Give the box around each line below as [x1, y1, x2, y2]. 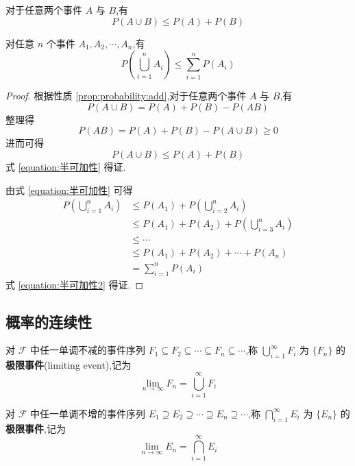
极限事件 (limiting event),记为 [5, 358, 132, 372]
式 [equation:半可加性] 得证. [5, 159, 126, 173]
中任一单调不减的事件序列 [29, 343, 145, 357]
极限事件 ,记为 [5, 421, 66, 435]
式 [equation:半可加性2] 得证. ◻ [5, 277, 144, 291]
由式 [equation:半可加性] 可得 [5, 182, 133, 197]
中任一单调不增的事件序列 [29, 406, 145, 420]
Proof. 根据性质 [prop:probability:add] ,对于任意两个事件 [5, 88, 247, 103]
